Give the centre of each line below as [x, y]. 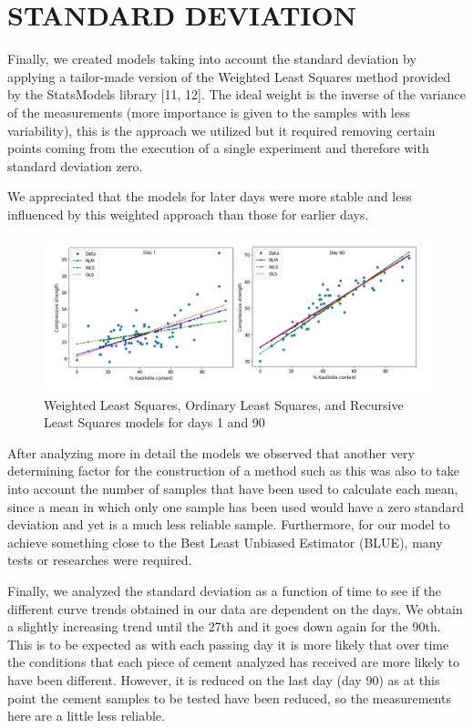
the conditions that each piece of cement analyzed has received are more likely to [234, 662]
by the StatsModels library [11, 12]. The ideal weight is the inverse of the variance [236, 94]
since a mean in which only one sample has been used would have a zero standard [236, 506]
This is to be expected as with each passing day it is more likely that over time [228, 644]
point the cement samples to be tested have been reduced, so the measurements [229, 697]
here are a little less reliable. [86, 716]
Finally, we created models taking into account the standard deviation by [212, 59]
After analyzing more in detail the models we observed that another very [211, 452]
